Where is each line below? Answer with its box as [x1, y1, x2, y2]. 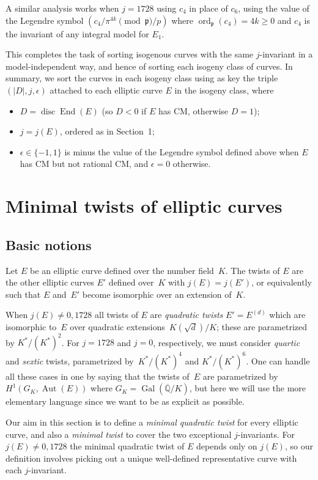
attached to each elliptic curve [50, 83, 163, 96]
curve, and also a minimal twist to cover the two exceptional [6, 427, 232, 440]
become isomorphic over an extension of [82, 287, 232, 300]
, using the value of [238, 2, 309, 14]
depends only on [196, 440, 257, 452]
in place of [189, 2, 228, 14]
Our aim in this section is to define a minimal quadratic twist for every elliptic [6, 416, 298, 429]
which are [269, 308, 306, 321]
